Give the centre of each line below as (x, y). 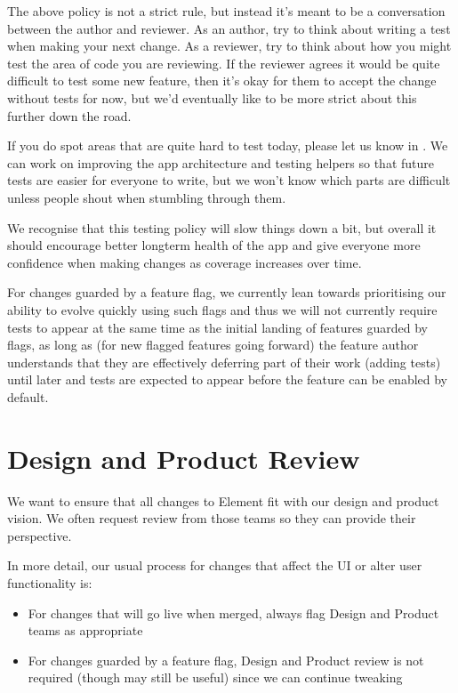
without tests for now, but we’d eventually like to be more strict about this (212, 97)
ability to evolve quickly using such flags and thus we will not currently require (222, 309)
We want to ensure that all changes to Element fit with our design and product (223, 500)
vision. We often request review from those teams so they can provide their (212, 518)
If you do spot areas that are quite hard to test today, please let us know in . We (228, 145)
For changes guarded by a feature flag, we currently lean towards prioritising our (227, 292)
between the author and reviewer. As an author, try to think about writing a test (229, 28)
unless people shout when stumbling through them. (147, 197)
